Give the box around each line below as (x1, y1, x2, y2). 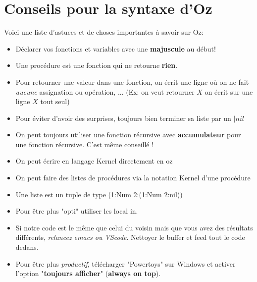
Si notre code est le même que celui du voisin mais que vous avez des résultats (15, 222, 253, 232)
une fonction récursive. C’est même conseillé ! (15, 139, 154, 149)
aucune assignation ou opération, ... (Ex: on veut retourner (15, 86, 195, 97)
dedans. (15, 242, 39, 252)
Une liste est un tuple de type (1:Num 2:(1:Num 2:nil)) (15, 189, 183, 199)
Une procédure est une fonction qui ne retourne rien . (15, 60, 178, 70)
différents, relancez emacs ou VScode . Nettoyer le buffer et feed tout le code (15, 232, 245, 242)
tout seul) (40, 96, 70, 107)
